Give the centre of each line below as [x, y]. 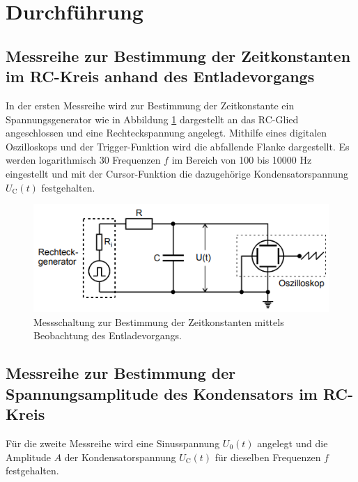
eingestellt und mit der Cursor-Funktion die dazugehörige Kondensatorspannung [177, 173]
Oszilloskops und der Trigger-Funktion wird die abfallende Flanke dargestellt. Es [178, 146]
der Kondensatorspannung [120, 457]
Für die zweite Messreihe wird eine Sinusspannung [113, 443]
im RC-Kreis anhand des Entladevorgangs [160, 76]
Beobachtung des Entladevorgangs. [108, 335]
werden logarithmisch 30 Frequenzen [83, 160]
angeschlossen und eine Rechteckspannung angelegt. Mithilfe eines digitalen [166, 133]
